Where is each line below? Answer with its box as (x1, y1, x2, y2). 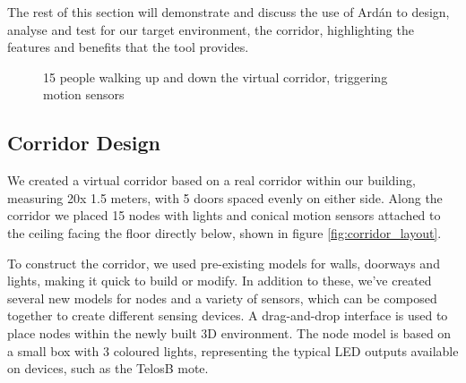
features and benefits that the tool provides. (7, 38, 249, 56)
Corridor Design (7, 129, 160, 157)
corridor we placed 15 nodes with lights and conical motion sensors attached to (7, 206, 441, 225)
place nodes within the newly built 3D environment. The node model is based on (7, 323, 452, 342)
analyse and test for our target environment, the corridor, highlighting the (7, 20, 414, 38)
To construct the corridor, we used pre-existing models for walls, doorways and (7, 253, 440, 272)
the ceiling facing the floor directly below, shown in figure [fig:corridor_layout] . (7, 223, 442, 242)
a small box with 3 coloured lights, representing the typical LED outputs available (7, 341, 459, 360)
